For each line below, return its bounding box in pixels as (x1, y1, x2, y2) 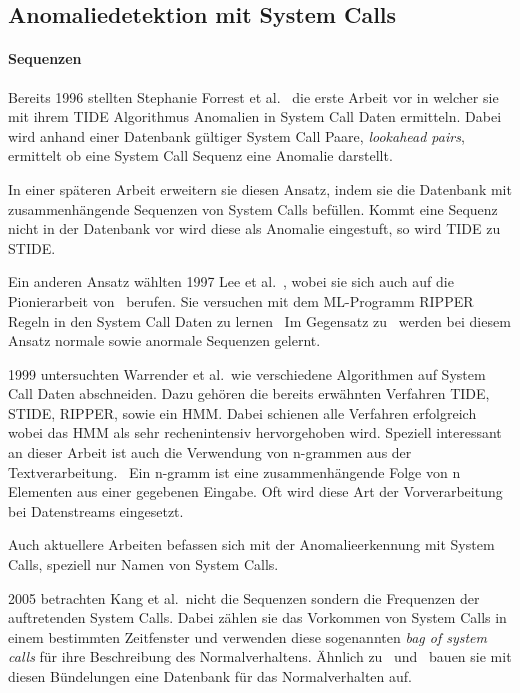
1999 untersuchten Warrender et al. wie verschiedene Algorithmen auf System (8, 363, 486, 384)
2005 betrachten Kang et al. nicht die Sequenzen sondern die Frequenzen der (8, 587, 480, 608)
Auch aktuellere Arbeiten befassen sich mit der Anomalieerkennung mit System (8, 534, 495, 555)
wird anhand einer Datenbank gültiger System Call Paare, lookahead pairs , (8, 125, 465, 146)
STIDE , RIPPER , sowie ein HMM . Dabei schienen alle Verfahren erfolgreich (8, 402, 477, 423)
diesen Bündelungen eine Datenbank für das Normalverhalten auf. (8, 666, 412, 687)
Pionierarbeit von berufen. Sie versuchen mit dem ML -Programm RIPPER (8, 290, 474, 311)
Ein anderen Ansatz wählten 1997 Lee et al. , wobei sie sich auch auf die (8, 271, 454, 292)
